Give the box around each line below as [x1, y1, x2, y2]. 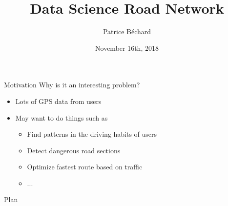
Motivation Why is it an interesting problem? [4, 80, 140, 90]
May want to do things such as [15, 112, 108, 123]
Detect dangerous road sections [27, 145, 121, 155]
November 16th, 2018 [95, 42, 159, 53]
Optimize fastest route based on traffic [27, 162, 143, 172]
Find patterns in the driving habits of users [27, 129, 157, 139]
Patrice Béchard [103, 26, 151, 37]
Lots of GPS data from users [15, 96, 102, 106]
